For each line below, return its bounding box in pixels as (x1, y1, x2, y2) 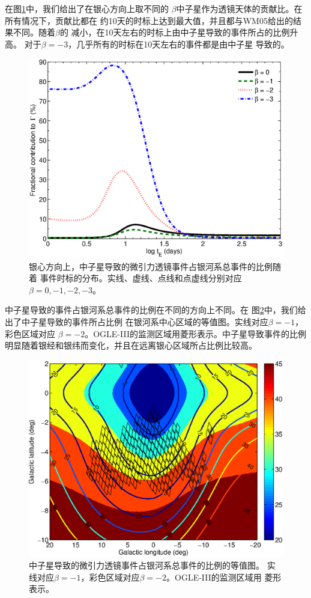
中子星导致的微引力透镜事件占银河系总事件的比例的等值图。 (29, 559, 264, 572)
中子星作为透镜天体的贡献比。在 (176, 2, 303, 14)
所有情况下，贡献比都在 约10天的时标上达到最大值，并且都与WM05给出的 (5, 14, 293, 26)
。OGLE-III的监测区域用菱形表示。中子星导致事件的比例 (85, 327, 306, 340)
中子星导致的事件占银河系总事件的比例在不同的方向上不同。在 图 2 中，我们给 (5, 304, 306, 316)
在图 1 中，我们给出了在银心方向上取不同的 (5, 2, 169, 14)
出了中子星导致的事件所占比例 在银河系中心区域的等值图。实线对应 (5, 316, 268, 328)
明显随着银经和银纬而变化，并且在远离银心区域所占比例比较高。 (5, 339, 257, 352)
